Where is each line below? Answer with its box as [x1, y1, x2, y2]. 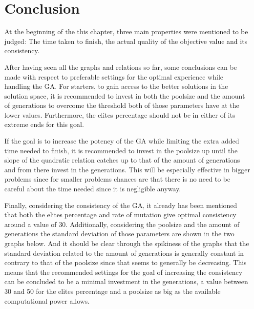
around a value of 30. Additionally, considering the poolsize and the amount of [4, 219, 239, 229]
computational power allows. [4, 295, 90, 306]
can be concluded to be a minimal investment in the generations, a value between [4, 276, 248, 287]
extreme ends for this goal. [4, 119, 84, 129]
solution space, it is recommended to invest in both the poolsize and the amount [4, 90, 245, 101]
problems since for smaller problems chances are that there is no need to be [4, 174, 231, 184]
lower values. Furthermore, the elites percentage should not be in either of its [4, 109, 235, 120]
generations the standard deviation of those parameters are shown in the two [4, 228, 234, 239]
